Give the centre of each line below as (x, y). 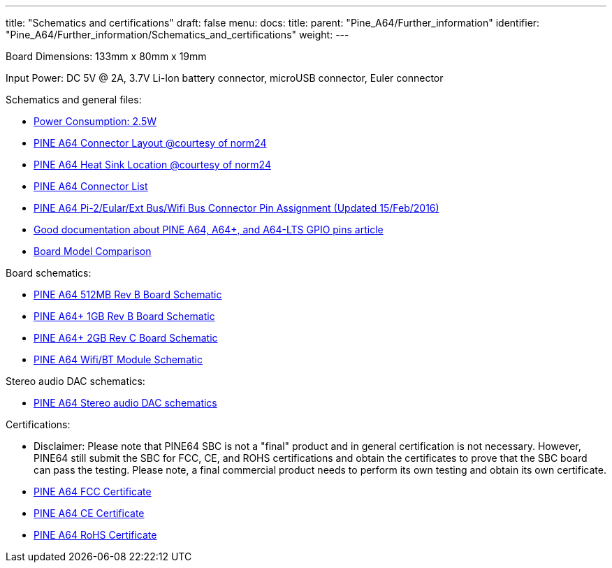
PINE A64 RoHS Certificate (95, 535)
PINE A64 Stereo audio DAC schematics (125, 403)
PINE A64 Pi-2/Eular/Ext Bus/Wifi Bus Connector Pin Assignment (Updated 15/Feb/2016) (236, 208)
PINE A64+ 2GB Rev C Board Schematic (126, 338)
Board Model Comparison (93, 251)
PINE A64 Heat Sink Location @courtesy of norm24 (152, 165)
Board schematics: (49, 273)
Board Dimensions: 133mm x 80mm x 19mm (106, 56)
